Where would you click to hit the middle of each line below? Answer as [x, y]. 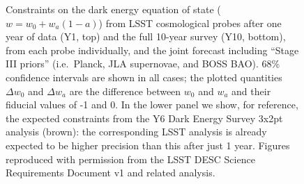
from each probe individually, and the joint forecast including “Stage [152, 50]
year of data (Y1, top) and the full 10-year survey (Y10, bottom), [146, 36]
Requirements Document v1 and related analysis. [111, 173]
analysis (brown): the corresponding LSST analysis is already [136, 132]
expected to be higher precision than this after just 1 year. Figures [148, 145]
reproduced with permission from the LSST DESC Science [130, 159]
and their [251, 91]
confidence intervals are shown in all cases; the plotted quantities [144, 77]
